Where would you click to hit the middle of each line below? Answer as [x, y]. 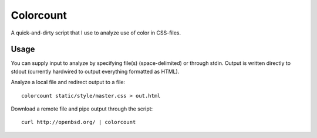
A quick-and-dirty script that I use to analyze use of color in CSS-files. [96, 33]
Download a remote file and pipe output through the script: [82, 109]
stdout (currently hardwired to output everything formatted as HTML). [95, 71]
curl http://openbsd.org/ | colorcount [79, 122]
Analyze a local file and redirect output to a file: [68, 82]
